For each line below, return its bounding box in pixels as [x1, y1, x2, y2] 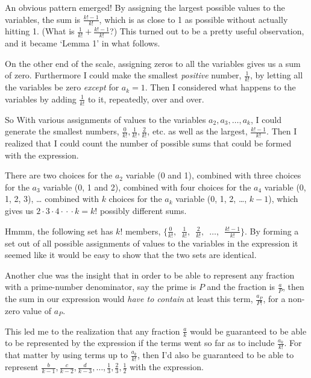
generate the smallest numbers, [5, 125, 119, 137]
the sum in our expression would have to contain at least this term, [5, 292, 253, 305]
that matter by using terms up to [5, 348, 128, 361]
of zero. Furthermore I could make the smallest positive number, [5, 69, 242, 81]
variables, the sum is [5, 13, 81, 25]
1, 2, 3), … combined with [5, 192, 99, 205]
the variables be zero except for [5, 81, 119, 93]
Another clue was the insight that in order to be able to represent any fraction [5, 268, 295, 281]
